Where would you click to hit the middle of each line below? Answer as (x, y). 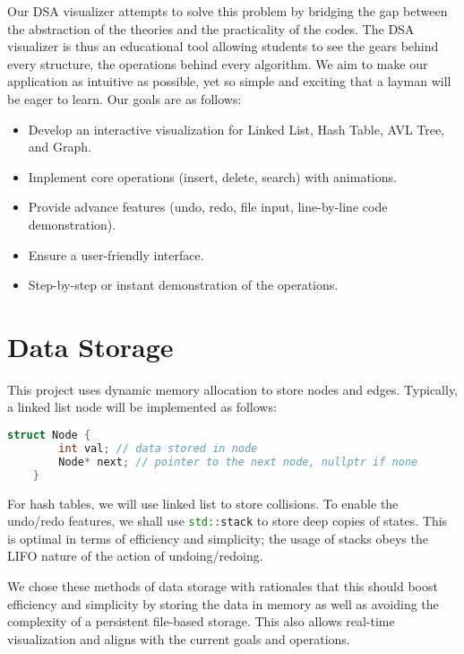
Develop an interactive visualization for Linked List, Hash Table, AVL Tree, (236, 129)
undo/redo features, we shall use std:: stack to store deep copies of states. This (228, 521)
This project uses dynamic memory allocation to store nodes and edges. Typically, (233, 389)
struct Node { (49, 436)
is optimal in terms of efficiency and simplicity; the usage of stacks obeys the (218, 538)
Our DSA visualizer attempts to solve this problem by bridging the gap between (228, 11)
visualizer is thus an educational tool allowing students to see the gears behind (223, 46)
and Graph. (60, 147)
